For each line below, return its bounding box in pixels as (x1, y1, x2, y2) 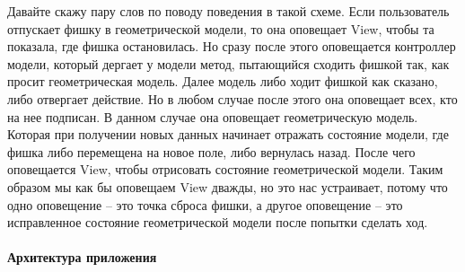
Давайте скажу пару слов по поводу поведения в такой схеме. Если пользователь (7, 2, 450, 20)
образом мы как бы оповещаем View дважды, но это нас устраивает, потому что (7, 177, 448, 196)
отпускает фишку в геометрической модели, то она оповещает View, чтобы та (7, 19, 434, 38)
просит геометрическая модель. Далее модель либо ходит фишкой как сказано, (7, 72, 438, 91)
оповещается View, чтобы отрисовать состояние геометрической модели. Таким (7, 160, 443, 179)
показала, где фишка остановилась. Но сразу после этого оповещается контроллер (7, 37, 456, 56)
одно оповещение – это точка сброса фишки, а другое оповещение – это (7, 195, 403, 214)
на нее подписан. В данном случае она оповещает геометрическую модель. (7, 107, 418, 126)
